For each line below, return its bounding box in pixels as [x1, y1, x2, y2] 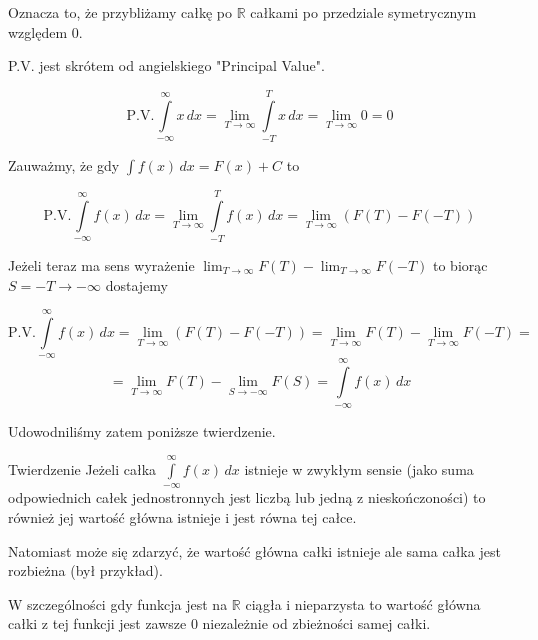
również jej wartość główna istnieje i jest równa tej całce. [8, 506, 357, 527]
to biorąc [433, 255, 488, 276]
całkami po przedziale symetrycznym [250, 2, 477, 22]
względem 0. [8, 21, 83, 42]
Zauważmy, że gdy [8, 154, 120, 175]
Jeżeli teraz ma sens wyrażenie [8, 255, 195, 276]
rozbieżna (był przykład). [8, 560, 163, 581]
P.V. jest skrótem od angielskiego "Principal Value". [8, 55, 325, 76]
